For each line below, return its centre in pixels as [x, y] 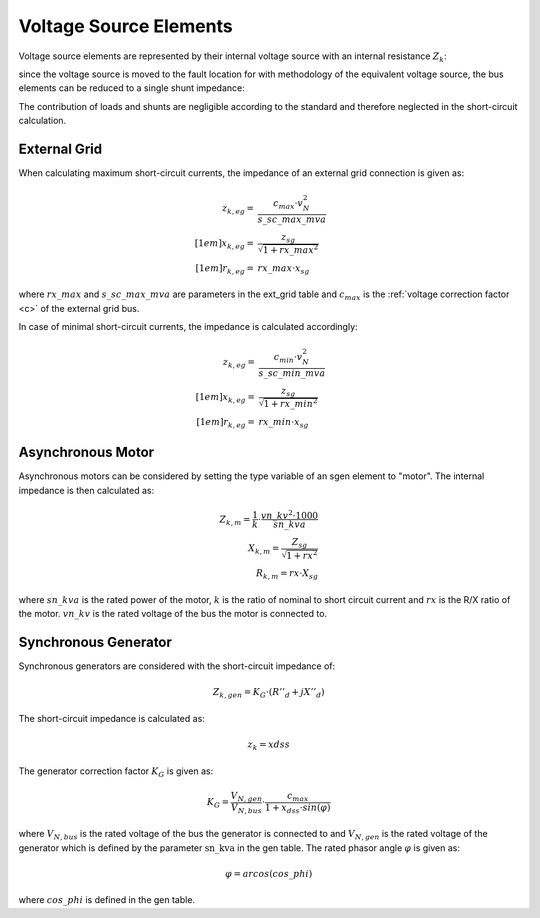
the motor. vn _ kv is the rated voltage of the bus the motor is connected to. [173, 614]
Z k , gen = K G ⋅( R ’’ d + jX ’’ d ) [268, 693]
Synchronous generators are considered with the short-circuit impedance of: [177, 666]
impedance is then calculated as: [86, 490]
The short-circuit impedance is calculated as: [111, 718]
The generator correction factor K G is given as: [116, 772]
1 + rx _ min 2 [290, 403]
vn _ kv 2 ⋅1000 [289, 514]
